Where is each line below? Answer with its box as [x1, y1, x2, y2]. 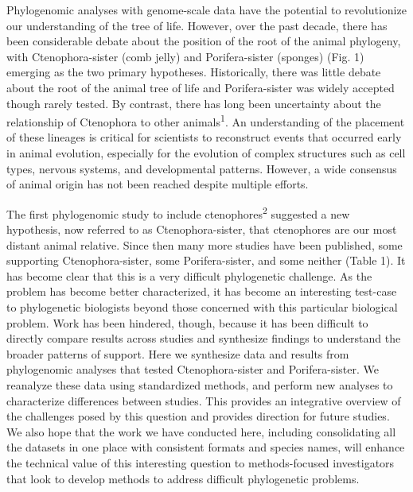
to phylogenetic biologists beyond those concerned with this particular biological [6, 299, 398, 315]
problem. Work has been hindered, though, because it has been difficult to [6, 314, 368, 331]
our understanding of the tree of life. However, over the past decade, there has [6, 17, 388, 33]
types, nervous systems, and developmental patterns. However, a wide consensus [6, 160, 397, 176]
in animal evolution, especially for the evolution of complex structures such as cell [6, 145, 406, 161]
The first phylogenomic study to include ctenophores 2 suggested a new [6, 203, 350, 222]
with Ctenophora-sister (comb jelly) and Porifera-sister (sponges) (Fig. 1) [6, 48, 364, 64]
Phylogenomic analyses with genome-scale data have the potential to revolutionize [6, 2, 407, 17]
